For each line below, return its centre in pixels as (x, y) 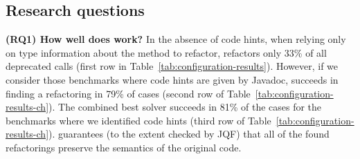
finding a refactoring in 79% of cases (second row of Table (128, 93)
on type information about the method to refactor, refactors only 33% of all (166, 52)
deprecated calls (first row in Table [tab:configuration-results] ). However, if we (172, 66)
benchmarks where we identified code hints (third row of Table (138, 120)
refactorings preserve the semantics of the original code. (124, 147)
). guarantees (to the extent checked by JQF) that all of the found (189, 134)
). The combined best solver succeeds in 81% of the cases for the (185, 107)
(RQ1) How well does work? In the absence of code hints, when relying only (176, 39)
